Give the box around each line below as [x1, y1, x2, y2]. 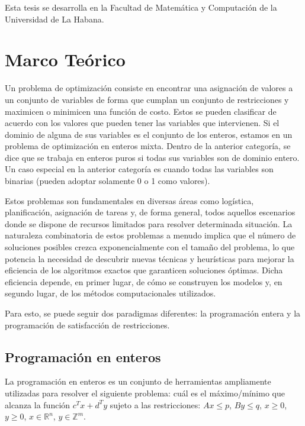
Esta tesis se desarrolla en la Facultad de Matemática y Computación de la [5, 1, 277, 13]
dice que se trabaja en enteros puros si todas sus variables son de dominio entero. [5, 151, 300, 163]
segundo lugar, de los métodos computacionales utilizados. [5, 287, 216, 299]
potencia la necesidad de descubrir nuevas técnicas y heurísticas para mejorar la [5, 252, 294, 264]
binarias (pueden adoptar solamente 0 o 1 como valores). [5, 175, 210, 187]
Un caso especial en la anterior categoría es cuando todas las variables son [5, 163, 274, 175]
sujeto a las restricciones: [110, 398, 201, 411]
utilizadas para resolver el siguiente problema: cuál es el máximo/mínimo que [5, 386, 285, 399]
